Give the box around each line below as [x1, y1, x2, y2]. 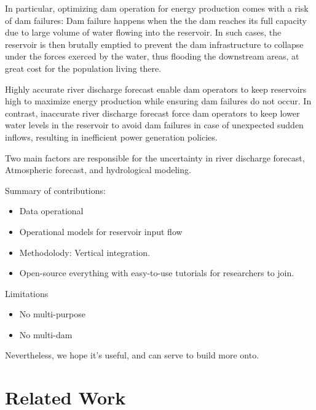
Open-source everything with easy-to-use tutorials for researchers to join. [19, 266, 294, 279]
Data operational [19, 204, 84, 217]
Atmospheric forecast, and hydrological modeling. [5, 163, 191, 176]
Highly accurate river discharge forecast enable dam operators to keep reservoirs [5, 82, 307, 95]
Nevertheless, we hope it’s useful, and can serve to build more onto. [5, 349, 259, 362]
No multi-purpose [19, 307, 85, 320]
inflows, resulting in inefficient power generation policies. [5, 130, 218, 143]
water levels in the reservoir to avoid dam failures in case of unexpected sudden [5, 118, 304, 131]
